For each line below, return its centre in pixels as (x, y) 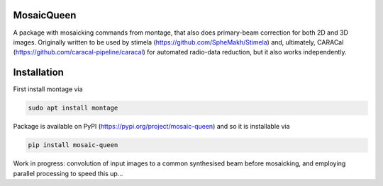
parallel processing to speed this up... (68, 173)
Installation (38, 72)
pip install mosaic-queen (73, 145)
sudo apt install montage (73, 108)
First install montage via (48, 89)
